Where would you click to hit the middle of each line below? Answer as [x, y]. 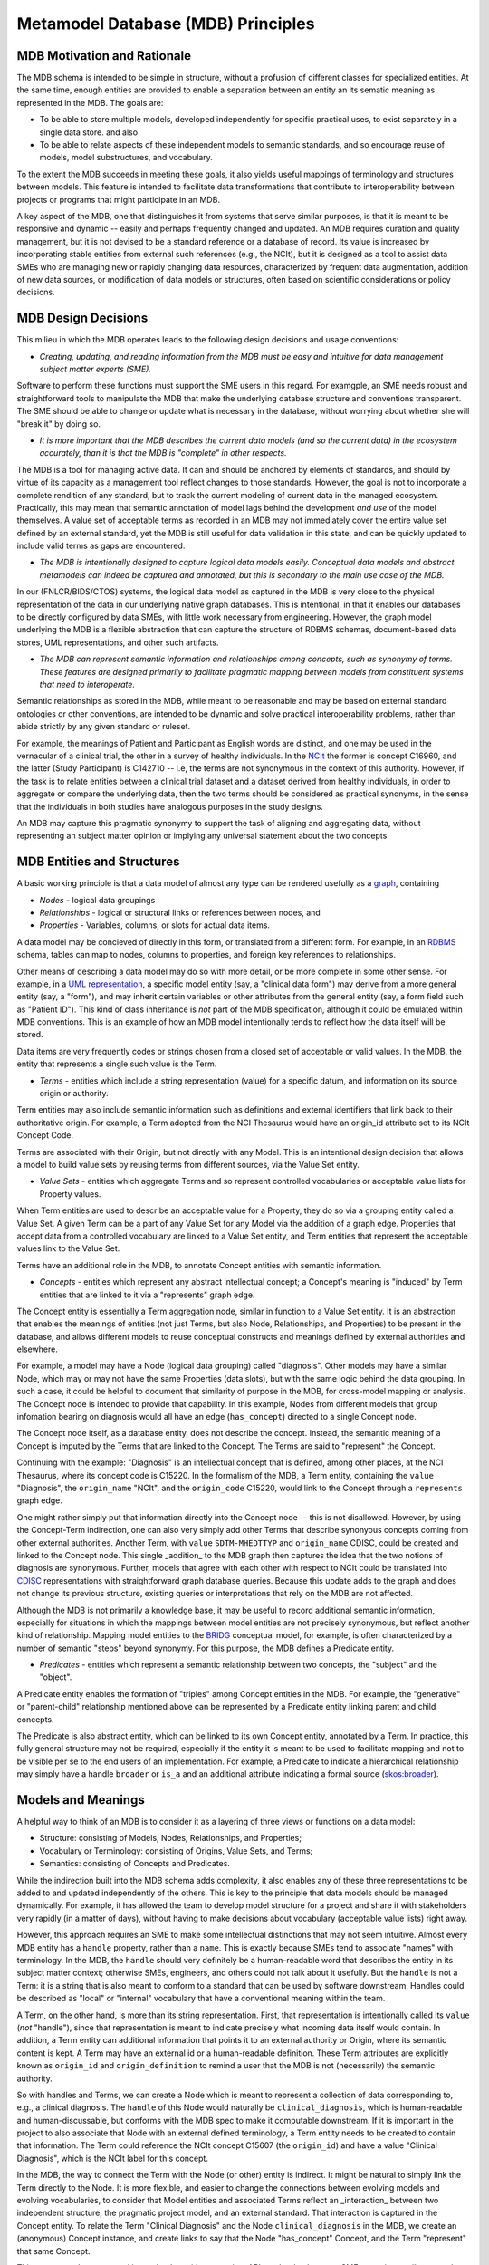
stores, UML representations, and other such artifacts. [118, 642]
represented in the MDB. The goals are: [90, 102]
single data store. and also [89, 132]
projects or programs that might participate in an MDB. [119, 199]
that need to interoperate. [87, 684]
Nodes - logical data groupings [97, 900]
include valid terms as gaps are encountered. [101, 546]
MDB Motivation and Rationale [104, 56]
